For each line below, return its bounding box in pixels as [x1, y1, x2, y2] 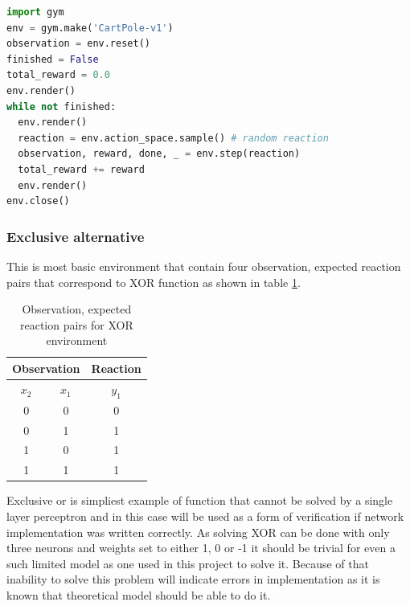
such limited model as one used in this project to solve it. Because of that [6, 555, 369, 571]
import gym [6, 6, 64, 18]
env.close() [6, 195, 70, 207]
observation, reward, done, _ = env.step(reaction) [18, 148, 301, 160]
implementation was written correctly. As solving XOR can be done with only [6, 523, 390, 540]
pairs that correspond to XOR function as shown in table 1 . [6, 273, 301, 290]
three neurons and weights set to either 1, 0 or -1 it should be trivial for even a [6, 539, 396, 556]
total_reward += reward [18, 163, 145, 175]
